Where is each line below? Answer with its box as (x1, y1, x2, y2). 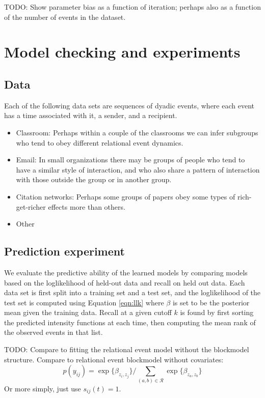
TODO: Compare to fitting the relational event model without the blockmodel (4, 344, 249, 355)
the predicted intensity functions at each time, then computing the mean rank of (4, 317, 256, 327)
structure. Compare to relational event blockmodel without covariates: (4, 354, 224, 364)
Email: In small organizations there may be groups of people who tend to (16, 154, 245, 165)
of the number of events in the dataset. (4, 11, 126, 22)
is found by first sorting (180, 307, 254, 318)
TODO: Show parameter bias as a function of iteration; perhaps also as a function (4, 2, 261, 12)
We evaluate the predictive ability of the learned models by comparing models (4, 267, 248, 277)
